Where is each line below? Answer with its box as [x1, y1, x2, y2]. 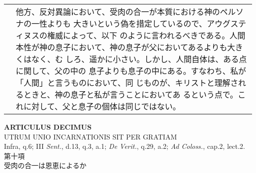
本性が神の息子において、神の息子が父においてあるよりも [16, 41, 227, 53]
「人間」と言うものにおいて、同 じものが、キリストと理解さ [16, 77, 238, 88]
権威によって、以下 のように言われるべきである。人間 [47, 30, 246, 41]
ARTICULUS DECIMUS [4, 122, 92, 132]
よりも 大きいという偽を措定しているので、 [47, 18, 207, 29]
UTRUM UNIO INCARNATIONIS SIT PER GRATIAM [4, 131, 177, 141]
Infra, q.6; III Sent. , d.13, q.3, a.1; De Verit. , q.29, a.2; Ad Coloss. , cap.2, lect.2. [4, 141, 245, 151]
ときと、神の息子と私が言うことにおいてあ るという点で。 [24, 89, 238, 100]
